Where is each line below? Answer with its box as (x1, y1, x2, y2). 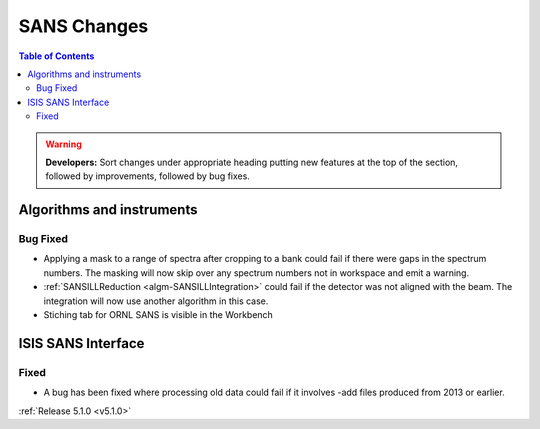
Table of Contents (18, 50, 95, 62)
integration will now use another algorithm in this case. (43, 295, 269, 307)
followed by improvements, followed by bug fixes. (45, 170, 250, 182)
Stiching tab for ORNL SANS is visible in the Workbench (43, 309, 274, 320)
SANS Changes (18, 15, 149, 37)
